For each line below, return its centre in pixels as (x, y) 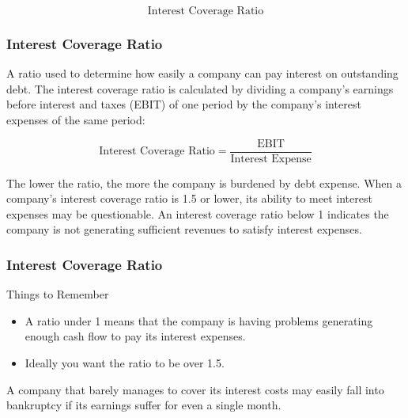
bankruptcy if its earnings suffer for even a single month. (144, 405)
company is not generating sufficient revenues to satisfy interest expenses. (184, 229)
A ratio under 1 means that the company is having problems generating (199, 320)
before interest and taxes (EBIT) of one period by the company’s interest (184, 104)
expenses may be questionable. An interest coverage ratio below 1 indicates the (198, 213)
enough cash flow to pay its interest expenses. (135, 336)
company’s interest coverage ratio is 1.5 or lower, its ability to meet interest (189, 198)
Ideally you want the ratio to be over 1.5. (125, 363)
